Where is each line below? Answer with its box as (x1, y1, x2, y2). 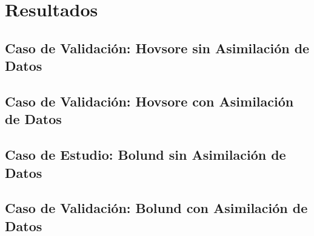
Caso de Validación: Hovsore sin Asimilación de (5, 38, 310, 57)
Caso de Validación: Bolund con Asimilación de (5, 198, 308, 217)
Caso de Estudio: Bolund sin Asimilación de (5, 145, 286, 164)
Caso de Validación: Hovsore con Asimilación (5, 91, 294, 110)
